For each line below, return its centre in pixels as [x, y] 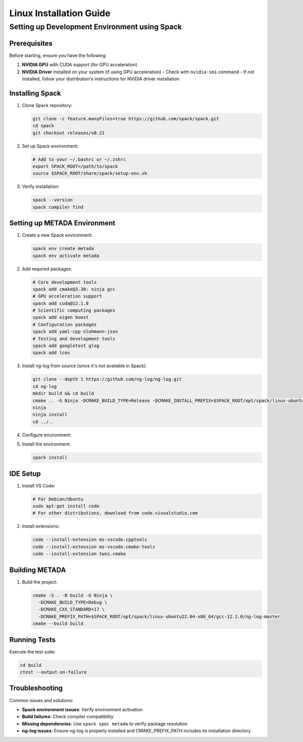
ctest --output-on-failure [53, 672]
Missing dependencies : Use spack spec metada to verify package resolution [105, 724]
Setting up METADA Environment [62, 223]
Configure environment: [47, 435]
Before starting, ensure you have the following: [58, 55]
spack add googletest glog [66, 346]
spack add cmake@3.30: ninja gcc [74, 289]
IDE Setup [25, 474]
